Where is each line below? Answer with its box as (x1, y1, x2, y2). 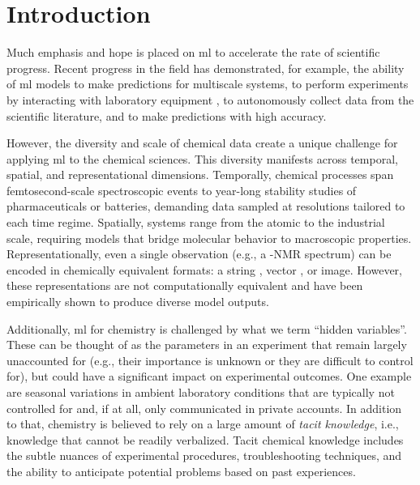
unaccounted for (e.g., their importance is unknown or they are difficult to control (6, 351, 414, 368)
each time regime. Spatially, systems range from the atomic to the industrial (6, 214, 385, 231)
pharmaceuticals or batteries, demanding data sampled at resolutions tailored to (6, 198, 405, 215)
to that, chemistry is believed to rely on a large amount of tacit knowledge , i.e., (6, 415, 399, 432)
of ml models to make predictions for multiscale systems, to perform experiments (6, 75, 409, 92)
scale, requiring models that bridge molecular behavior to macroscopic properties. (6, 229, 412, 246)
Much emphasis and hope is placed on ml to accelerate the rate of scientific (6, 44, 380, 61)
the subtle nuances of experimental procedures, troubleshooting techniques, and (6, 447, 402, 464)
